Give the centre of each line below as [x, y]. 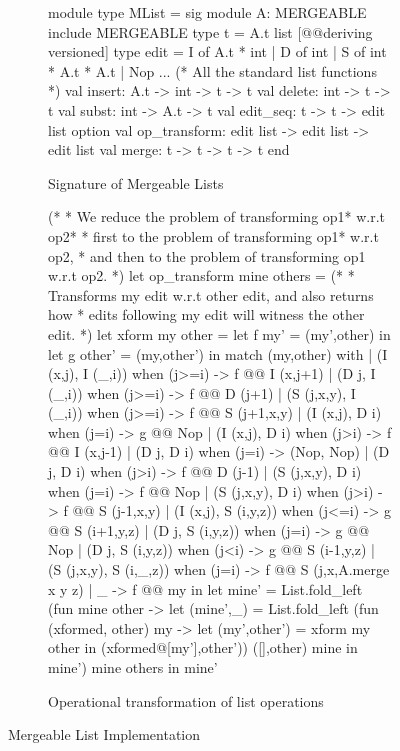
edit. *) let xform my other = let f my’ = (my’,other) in [219, 333]
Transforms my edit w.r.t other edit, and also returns [211, 294]
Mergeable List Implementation [104, 734]
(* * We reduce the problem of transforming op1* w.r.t [217, 216]
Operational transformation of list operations [186, 700]
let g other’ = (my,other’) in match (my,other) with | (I [218, 353]
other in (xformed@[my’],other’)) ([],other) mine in [203, 647]
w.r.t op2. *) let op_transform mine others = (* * [201, 275]
